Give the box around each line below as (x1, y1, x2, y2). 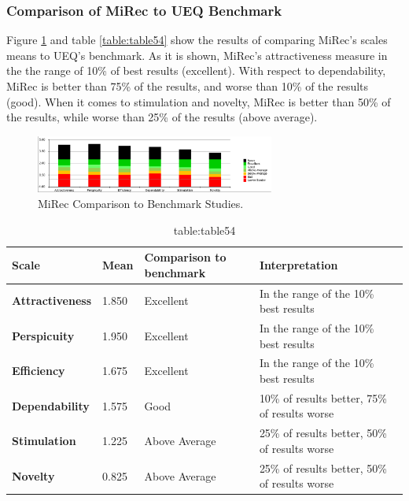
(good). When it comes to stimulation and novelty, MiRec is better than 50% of (6, 93, 391, 109)
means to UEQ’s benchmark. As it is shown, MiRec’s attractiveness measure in (6, 46, 388, 63)
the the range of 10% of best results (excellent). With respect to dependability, (6, 62, 386, 79)
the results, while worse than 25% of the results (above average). (6, 109, 318, 125)
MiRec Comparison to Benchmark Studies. (38, 195, 244, 211)
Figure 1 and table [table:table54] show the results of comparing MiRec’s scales (6, 32, 388, 48)
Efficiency (12, 362, 65, 379)
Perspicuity (12, 327, 75, 343)
